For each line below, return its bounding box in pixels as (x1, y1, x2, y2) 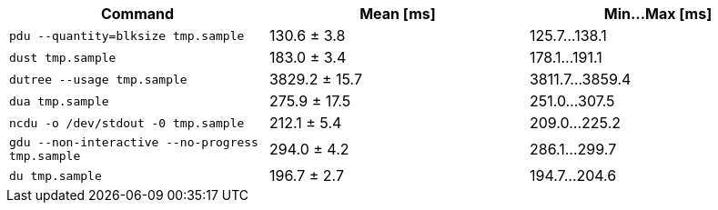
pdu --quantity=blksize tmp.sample (9, 28, 245, 43)
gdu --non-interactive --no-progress (9, 135, 258, 149)
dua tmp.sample (9, 94, 109, 108)
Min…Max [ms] (603, 5, 713, 23)
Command (100, 5, 175, 23)
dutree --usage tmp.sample (9, 72, 187, 86)
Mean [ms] (359, 5, 436, 23)
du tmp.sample (9, 168, 102, 183)
